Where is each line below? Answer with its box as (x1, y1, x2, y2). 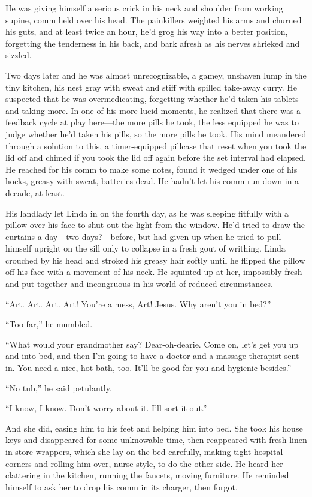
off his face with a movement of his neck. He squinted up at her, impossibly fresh (5, 265, 302, 278)
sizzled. (5, 49, 32, 61)
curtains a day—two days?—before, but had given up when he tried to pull (5, 230, 281, 242)
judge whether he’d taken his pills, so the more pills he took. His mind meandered (5, 127, 307, 140)
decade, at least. (5, 186, 65, 199)
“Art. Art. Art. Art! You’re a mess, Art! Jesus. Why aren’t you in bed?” (5, 297, 271, 310)
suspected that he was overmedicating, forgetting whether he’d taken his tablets (5, 92, 299, 105)
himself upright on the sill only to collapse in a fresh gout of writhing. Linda (5, 242, 286, 255)
